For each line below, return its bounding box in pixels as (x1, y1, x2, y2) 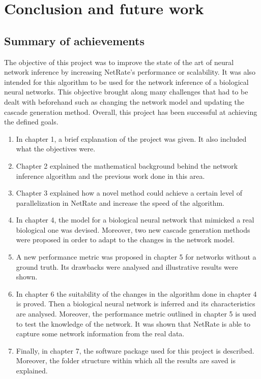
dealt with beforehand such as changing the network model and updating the (4, 96, 244, 107)
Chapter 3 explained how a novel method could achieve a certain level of (16, 187, 242, 198)
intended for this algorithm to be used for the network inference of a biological (4, 76, 249, 87)
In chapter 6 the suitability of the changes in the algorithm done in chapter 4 (16, 288, 257, 299)
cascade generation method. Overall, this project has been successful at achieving (4, 106, 257, 117)
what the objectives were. (16, 143, 96, 154)
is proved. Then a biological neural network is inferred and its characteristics (16, 298, 255, 309)
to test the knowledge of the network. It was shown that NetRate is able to (16, 318, 250, 329)
